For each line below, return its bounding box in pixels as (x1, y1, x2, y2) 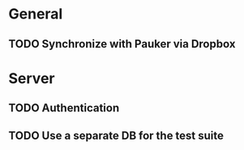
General (8, 5, 63, 23)
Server (8, 69, 55, 87)
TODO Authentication (8, 102, 120, 115)
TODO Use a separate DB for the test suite (8, 128, 225, 142)
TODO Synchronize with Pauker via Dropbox (8, 37, 236, 51)
